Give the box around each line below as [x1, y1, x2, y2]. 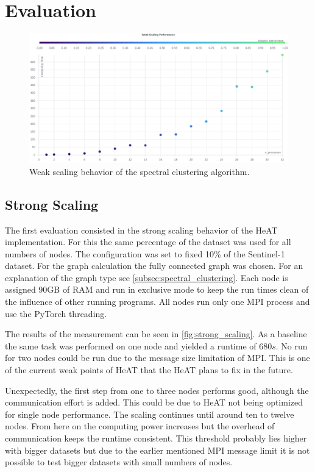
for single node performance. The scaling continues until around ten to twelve [5, 407, 294, 420]
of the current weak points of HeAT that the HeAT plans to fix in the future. [5, 363, 293, 376]
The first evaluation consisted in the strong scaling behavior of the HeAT [5, 223, 278, 236]
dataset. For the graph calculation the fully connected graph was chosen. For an [5, 259, 303, 272]
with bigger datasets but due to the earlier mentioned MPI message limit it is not [5, 443, 310, 456]
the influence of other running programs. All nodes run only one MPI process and [5, 295, 310, 308]
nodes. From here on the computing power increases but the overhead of [5, 420, 275, 432]
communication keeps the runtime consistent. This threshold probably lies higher [5, 432, 307, 445]
